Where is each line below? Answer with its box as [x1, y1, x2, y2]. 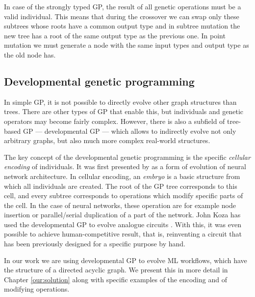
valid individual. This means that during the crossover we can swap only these [4, 11, 239, 21]
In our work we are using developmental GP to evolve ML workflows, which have [4, 255, 247, 265]
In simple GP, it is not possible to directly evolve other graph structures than [4, 96, 237, 107]
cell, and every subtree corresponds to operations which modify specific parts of [4, 190, 243, 201]
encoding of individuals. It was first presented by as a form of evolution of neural [4, 161, 246, 172]
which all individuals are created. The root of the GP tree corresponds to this [4, 180, 237, 191]
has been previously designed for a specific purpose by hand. [4, 238, 185, 249]
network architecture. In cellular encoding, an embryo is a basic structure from [4, 171, 240, 181]
